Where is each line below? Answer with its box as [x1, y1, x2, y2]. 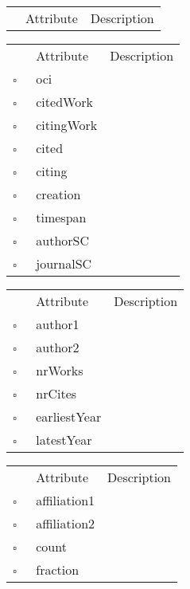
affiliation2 [36, 514, 95, 532]
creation [36, 185, 81, 203]
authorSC [36, 231, 90, 249]
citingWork [36, 116, 98, 134]
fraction [36, 560, 79, 579]
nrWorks [36, 361, 83, 379]
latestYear [36, 430, 92, 449]
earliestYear [36, 407, 102, 426]
